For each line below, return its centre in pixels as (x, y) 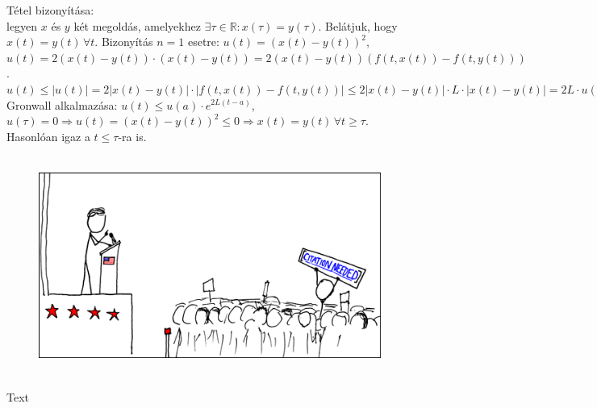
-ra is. (132, 136)
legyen (22, 25)
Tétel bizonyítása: (50, 10)
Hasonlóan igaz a (48, 136)
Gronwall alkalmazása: (62, 104)
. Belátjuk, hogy (358, 25)
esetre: (203, 42)
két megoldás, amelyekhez (137, 25)
